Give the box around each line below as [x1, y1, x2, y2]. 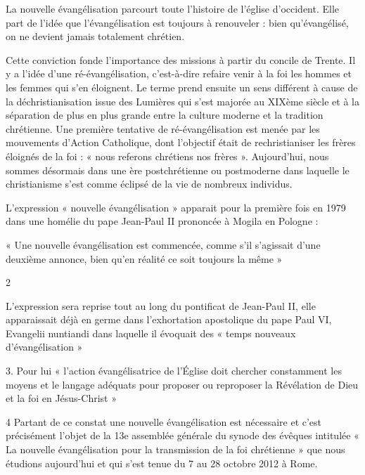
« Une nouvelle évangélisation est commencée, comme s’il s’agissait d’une [6, 237, 321, 252]
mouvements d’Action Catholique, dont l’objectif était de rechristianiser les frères [6, 135, 356, 150]
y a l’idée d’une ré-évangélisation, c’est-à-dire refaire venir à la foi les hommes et [6, 66, 352, 81]
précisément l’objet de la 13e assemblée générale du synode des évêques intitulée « [6, 428, 359, 443]
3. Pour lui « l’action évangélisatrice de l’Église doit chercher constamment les [6, 363, 342, 378]
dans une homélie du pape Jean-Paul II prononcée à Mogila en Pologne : [6, 214, 319, 228]
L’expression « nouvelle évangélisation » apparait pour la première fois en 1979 [6, 200, 346, 214]
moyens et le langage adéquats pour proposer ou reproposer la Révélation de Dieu [6, 377, 359, 391]
